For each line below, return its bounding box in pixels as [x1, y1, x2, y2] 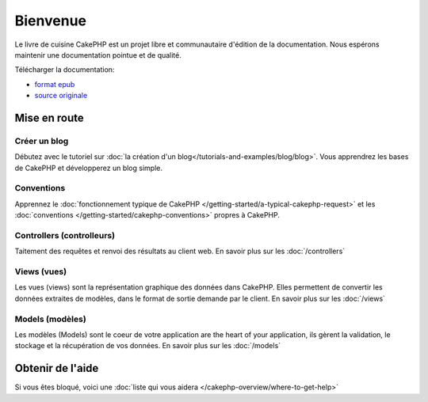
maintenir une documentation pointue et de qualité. [14, 50, 182, 59]
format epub [34, 79, 75, 89]
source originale [34, 91, 88, 100]
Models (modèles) [14, 313, 86, 324]
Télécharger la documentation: [14, 65, 115, 74]
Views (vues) [14, 266, 67, 277]
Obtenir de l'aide [14, 362, 99, 375]
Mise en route [14, 111, 85, 124]
